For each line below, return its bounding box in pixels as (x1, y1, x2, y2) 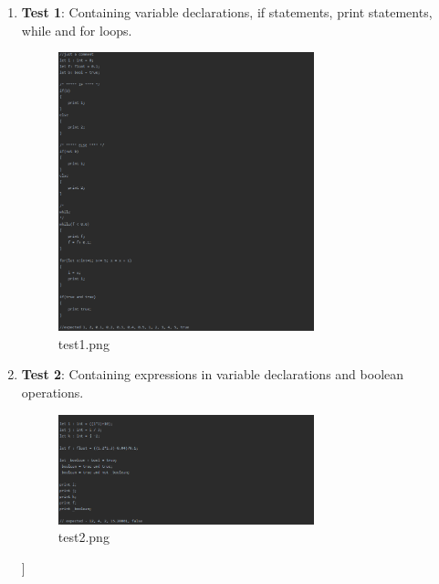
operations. (21, 383, 84, 401)
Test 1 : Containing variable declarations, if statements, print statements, (21, 3, 433, 21)
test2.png (57, 527, 110, 547)
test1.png (57, 334, 110, 353)
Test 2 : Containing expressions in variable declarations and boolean (21, 365, 404, 384)
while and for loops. (21, 20, 132, 39)
